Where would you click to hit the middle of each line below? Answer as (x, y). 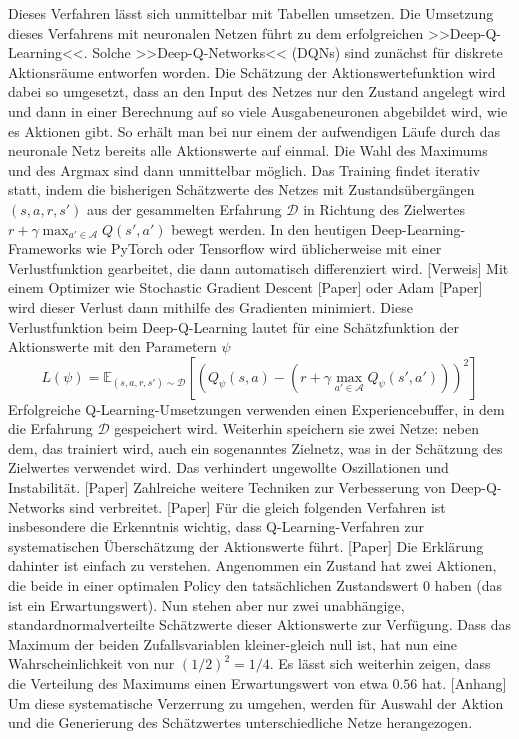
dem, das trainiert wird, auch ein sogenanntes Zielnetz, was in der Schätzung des (255, 447)
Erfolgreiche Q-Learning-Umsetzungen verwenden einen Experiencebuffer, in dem (256, 408)
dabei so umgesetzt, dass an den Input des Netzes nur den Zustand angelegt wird (257, 91)
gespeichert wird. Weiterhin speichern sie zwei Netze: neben (296, 428)
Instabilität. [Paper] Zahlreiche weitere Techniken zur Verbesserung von (227, 487)
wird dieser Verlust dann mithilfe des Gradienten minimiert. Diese (210, 306)
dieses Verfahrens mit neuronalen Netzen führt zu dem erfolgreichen (216, 32)
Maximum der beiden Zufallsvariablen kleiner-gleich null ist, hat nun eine (233, 643)
